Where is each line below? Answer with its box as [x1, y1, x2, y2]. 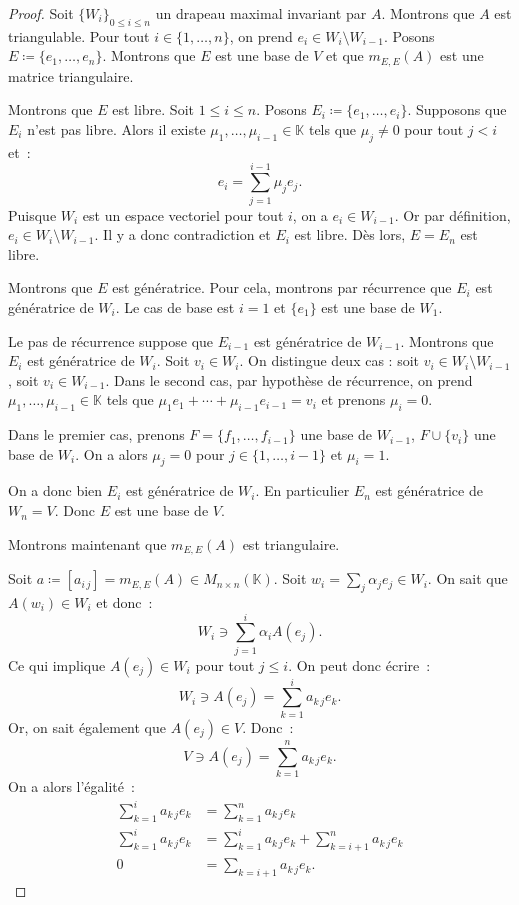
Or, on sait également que [8, 716, 166, 737]
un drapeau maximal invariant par [155, 3, 367, 23]
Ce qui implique [8, 654, 106, 675]
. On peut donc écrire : [288, 654, 431, 675]
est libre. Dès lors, [294, 224, 406, 245]
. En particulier [255, 480, 350, 501]
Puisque [8, 204, 57, 225]
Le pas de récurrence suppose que [8, 330, 214, 351]
